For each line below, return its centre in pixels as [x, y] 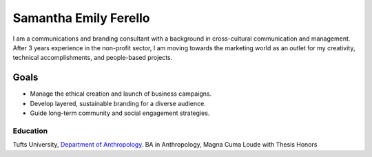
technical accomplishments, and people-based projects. [93, 58]
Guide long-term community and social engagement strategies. [120, 113]
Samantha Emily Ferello [82, 18]
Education [30, 131]
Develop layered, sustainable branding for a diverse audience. [118, 103]
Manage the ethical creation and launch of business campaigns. [121, 94]
